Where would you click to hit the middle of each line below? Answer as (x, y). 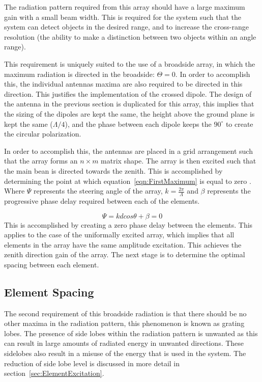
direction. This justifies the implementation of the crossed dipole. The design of (128, 93)
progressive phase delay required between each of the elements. (102, 200)
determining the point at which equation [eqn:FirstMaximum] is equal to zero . (128, 181)
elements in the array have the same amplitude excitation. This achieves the (123, 244)
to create (239, 124)
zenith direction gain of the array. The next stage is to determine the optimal (125, 254)
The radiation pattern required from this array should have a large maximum (125, 7)
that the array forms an (41, 161)
